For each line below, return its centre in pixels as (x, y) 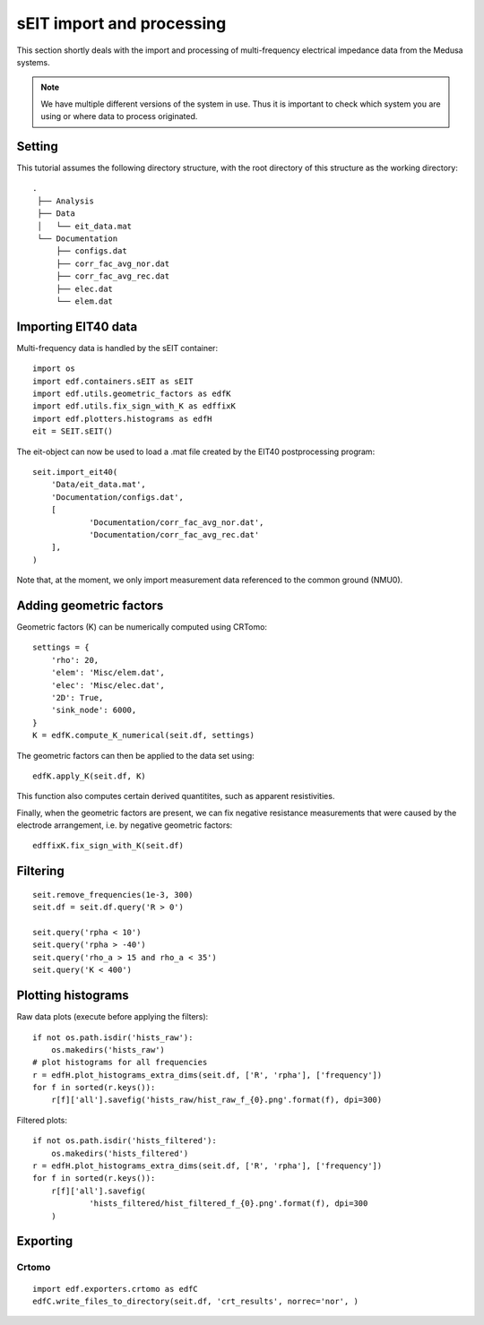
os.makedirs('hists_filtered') (120, 1153)
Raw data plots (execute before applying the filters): (112, 1017)
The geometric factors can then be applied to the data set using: (135, 755)
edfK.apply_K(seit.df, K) (90, 776)
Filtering (40, 871)
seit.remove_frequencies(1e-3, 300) (113, 895)
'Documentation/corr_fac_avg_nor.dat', (177, 522)
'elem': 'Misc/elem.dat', (108, 673)
